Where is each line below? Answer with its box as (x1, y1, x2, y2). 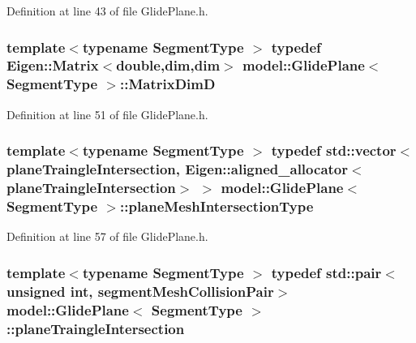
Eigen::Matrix (6, 55, 99, 75)
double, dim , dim (116, 55, 221, 75)
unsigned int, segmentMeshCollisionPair (6, 281, 274, 301)
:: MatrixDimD (120, 74, 216, 94)
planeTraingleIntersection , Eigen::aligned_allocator (6, 159, 348, 179)
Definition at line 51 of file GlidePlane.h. (6, 105, 208, 122)
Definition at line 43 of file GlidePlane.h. (6, 2, 208, 19)
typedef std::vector (271, 140, 397, 161)
